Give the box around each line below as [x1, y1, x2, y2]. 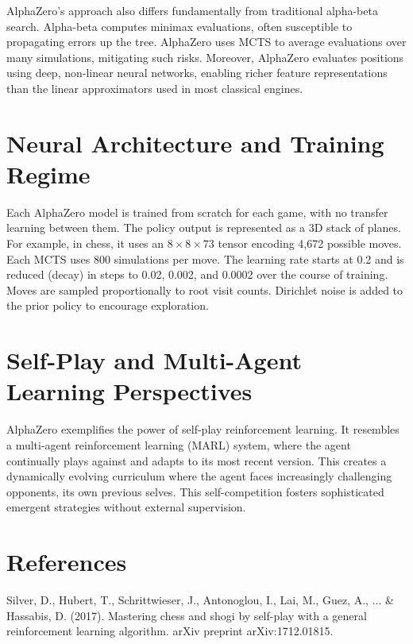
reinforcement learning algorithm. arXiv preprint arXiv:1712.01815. [6, 623, 334, 639]
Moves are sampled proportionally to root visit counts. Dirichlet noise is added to [6, 281, 403, 298]
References [6, 546, 127, 578]
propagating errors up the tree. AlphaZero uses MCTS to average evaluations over [6, 33, 407, 50]
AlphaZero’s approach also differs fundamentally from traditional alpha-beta [6, 2, 378, 18]
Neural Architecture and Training [6, 126, 384, 159]
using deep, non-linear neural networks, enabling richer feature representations [6, 64, 388, 81]
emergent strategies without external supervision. [6, 499, 246, 515]
